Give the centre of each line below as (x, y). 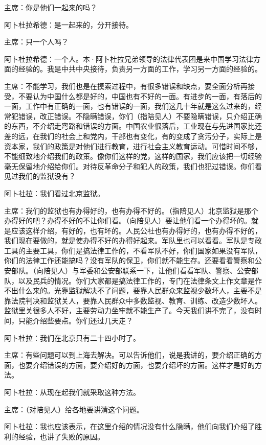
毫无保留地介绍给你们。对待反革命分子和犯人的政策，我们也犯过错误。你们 (129, 166)
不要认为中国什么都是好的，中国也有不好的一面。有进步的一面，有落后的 (140, 96)
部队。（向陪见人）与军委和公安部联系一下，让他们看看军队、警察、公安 (131, 271)
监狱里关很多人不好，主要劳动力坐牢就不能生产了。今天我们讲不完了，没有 (129, 310)
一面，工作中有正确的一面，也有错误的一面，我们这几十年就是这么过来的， (129, 106)
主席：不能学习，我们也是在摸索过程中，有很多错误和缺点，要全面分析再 (126, 86)
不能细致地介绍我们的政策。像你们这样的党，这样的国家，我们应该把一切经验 (133, 156)
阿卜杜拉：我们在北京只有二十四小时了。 (72, 337)
